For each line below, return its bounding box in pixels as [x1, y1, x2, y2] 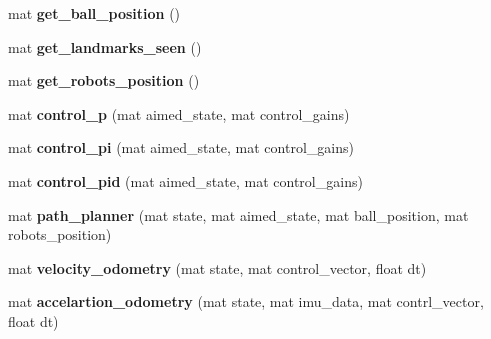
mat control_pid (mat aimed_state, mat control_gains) [8, 170, 363, 191]
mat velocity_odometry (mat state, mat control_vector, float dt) [8, 257, 427, 278]
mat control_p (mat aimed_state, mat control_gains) [8, 103, 350, 124]
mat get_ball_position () [8, 3, 181, 23]
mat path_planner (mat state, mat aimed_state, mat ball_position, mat [8, 204, 469, 225]
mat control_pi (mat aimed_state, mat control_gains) [8, 137, 354, 158]
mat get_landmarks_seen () [8, 36, 202, 57]
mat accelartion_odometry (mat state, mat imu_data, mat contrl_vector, [8, 291, 484, 312]
